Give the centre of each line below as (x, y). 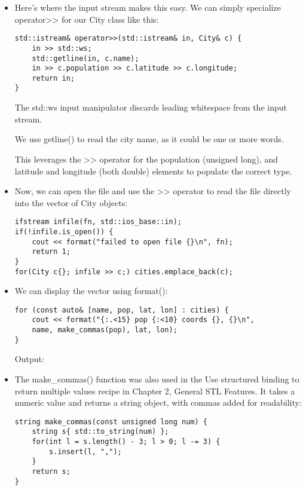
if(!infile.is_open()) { (64, 232)
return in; (53, 78)
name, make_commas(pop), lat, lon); (105, 330)
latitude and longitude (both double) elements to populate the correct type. (153, 171)
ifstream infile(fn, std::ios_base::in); (98, 222)
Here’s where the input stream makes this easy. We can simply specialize (148, 7)
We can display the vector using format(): (91, 291)
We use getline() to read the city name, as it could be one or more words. (149, 139)
